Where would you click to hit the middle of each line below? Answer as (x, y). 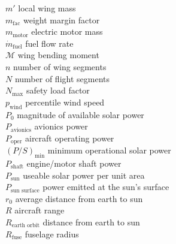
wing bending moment (58, 55)
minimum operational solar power (109, 150)
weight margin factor (61, 19)
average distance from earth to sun (79, 198)
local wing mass (47, 8)
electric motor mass (67, 31)
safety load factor (58, 90)
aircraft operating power (69, 138)
